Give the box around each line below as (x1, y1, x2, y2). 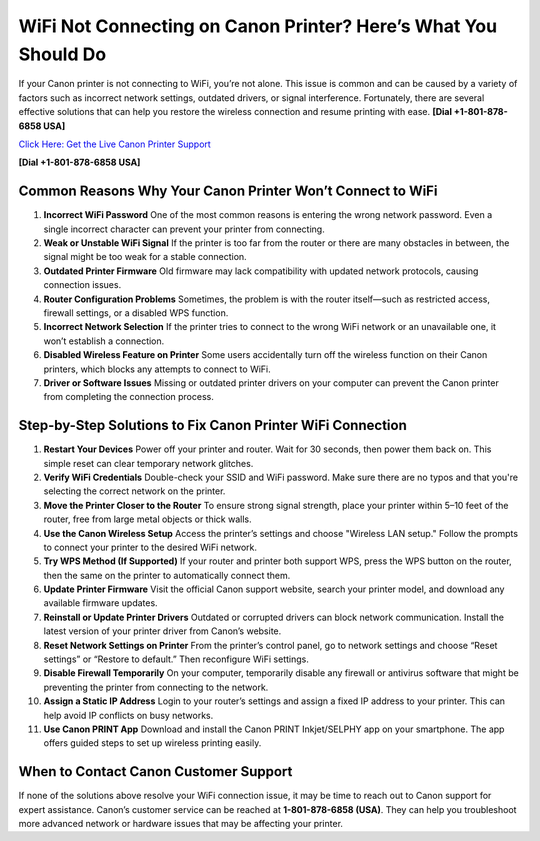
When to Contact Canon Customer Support (18, 763, 293, 780)
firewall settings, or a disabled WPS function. (43, 306, 229, 319)
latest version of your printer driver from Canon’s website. (43, 625, 282, 637)
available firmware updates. (43, 597, 159, 609)
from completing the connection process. (43, 391, 214, 403)
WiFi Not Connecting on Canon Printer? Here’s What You (18, 15, 498, 37)
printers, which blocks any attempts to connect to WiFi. (43, 363, 272, 375)
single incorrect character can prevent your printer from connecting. (43, 223, 325, 235)
